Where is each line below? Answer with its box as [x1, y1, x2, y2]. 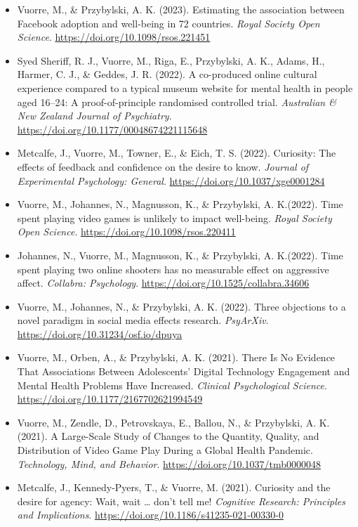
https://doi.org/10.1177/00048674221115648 [17, 122, 208, 136]
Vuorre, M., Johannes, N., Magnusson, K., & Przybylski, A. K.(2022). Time [17, 197, 343, 212]
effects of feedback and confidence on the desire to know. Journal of [17, 159, 309, 174]
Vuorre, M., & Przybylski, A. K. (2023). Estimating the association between [17, 2, 345, 16]
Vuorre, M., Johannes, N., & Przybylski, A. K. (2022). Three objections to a [17, 299, 346, 313]
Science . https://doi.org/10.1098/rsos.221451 [17, 30, 211, 44]
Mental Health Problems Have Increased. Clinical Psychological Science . [17, 377, 327, 392]
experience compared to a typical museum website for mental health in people [17, 80, 353, 95]
